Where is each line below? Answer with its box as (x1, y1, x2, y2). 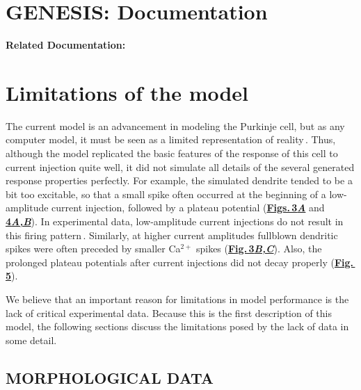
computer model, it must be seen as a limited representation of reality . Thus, (6, 132, 336, 147)
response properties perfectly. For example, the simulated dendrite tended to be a (6, 173, 353, 188)
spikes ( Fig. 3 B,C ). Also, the (195, 241, 322, 256)
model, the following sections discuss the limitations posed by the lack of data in (6, 319, 349, 334)
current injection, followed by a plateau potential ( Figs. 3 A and (51, 200, 325, 215)
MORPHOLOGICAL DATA (6, 366, 214, 388)
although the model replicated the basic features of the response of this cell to (6, 146, 338, 161)
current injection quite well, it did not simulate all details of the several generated (6, 159, 355, 174)
